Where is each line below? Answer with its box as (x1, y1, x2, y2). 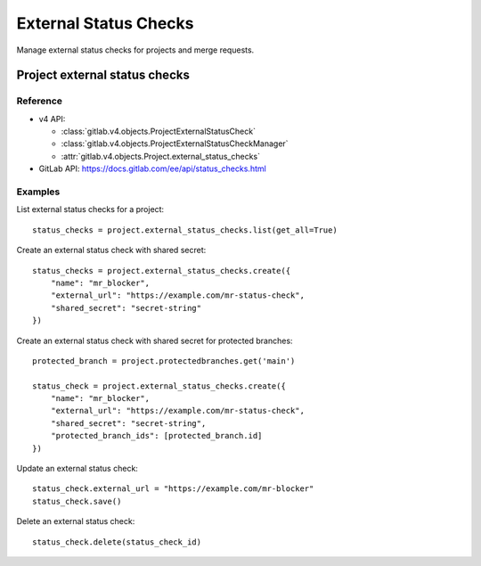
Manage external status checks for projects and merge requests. (16, 45, 255, 55)
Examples (16, 185, 61, 198)
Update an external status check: (16, 463, 138, 474)
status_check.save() (32, 496, 122, 506)
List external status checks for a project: (16, 204, 165, 215)
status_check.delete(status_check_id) (32, 537, 202, 547)
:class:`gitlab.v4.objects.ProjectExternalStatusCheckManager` (61, 138, 289, 149)
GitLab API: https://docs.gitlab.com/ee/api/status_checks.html (38, 163, 266, 174)
